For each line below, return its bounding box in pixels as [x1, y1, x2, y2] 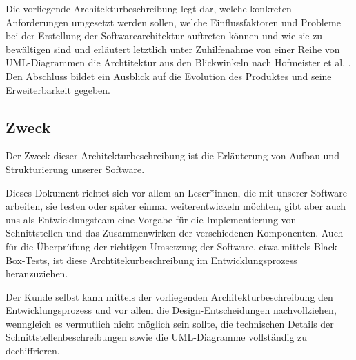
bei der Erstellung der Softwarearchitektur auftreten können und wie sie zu [6, 28, 323, 43]
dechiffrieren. [6, 343, 60, 358]
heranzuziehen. [6, 266, 68, 281]
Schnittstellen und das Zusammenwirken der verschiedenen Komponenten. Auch [6, 226, 344, 240]
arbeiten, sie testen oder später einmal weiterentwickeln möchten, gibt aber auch [6, 199, 346, 213]
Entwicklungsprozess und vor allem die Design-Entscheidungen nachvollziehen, [6, 303, 337, 317]
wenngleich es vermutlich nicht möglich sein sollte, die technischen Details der [6, 316, 334, 330]
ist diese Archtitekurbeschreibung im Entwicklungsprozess [52, 252, 297, 267]
